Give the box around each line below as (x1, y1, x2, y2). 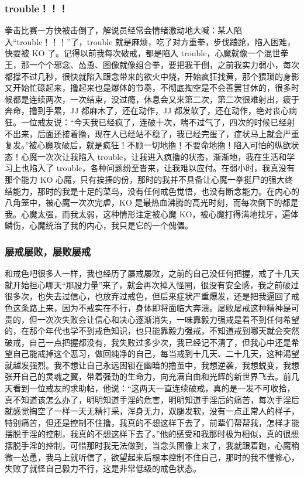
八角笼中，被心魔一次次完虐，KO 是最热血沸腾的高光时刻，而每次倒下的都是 (5, 196, 299, 209)
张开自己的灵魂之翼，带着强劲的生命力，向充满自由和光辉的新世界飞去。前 (5, 370, 291, 383)
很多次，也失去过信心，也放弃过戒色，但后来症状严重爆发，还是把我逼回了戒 (5, 290, 299, 302)
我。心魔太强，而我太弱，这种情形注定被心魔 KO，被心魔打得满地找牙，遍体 (5, 207, 299, 220)
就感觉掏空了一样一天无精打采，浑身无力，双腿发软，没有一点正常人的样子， (5, 405, 299, 417)
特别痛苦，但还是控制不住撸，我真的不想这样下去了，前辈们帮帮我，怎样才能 (5, 416, 299, 428)
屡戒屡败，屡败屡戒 (5, 244, 91, 258)
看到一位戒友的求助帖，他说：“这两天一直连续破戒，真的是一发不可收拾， (12, 382, 295, 394)
